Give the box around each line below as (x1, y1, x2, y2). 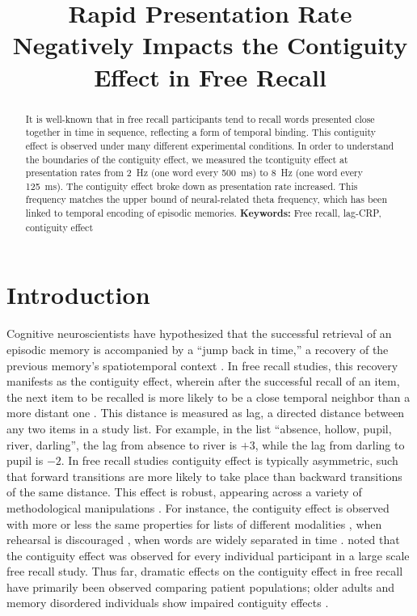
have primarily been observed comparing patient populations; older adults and (6, 578, 394, 595)
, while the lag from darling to (255, 436, 405, 453)
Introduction (6, 278, 150, 311)
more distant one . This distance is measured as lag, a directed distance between (6, 404, 405, 421)
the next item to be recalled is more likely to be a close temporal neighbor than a (6, 388, 411, 405)
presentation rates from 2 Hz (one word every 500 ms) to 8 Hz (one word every (25, 166, 364, 179)
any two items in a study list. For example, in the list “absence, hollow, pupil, (6, 420, 392, 437)
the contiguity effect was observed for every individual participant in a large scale (6, 546, 410, 563)
